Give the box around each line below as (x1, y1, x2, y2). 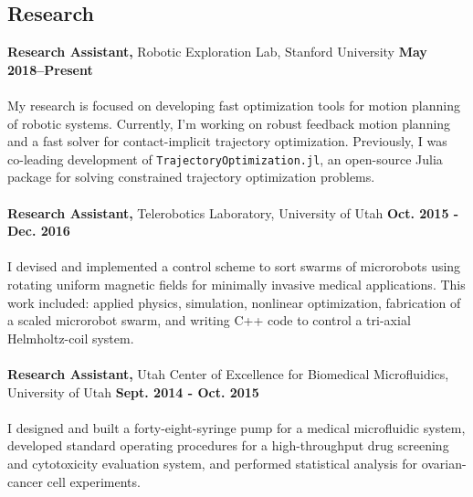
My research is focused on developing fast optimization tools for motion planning (7, 95, 460, 114)
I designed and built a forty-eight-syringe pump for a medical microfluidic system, (7, 418, 466, 437)
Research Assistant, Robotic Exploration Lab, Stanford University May (7, 42, 427, 61)
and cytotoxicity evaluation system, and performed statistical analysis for (7, 453, 417, 472)
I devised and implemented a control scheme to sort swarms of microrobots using (7, 257, 461, 276)
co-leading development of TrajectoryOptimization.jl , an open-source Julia (7, 149, 443, 168)
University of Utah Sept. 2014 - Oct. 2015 (7, 382, 259, 401)
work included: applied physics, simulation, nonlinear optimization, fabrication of (7, 292, 461, 312)
